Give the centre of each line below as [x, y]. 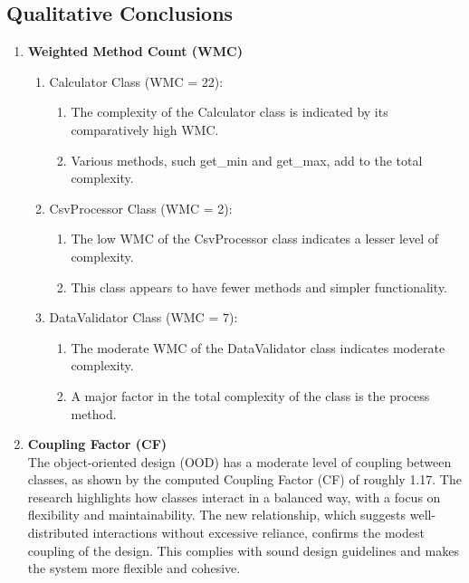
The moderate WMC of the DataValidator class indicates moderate [258, 347]
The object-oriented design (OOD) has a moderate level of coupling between [239, 461]
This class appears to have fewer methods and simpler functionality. [259, 287]
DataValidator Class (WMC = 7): [144, 317]
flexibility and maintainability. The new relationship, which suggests [217, 515]
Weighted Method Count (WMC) [135, 51]
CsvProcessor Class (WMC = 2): [141, 208]
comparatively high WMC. [145, 129]
